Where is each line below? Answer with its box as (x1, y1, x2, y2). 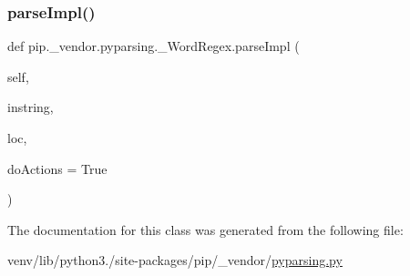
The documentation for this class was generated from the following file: (7, 220, 404, 239)
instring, (7, 97, 54, 117)
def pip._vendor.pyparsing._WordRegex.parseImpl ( (7, 36, 300, 56)
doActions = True (7, 158, 108, 178)
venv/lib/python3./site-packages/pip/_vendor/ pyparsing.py (7, 250, 343, 270)
